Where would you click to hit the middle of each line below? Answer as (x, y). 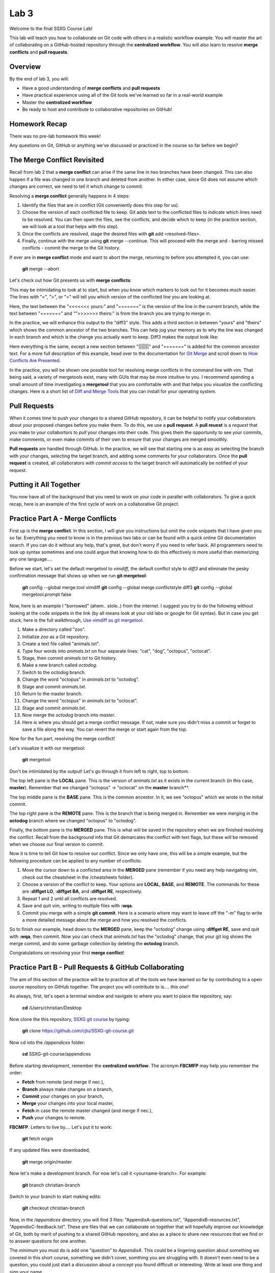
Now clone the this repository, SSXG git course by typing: (70, 1019)
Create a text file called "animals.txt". (61, 644)
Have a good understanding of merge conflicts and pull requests (91, 88)
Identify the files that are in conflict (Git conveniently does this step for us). (101, 205)
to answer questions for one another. (48, 1241)
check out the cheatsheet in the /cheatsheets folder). (78, 877)
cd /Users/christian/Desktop (52, 1008)
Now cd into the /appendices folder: (47, 1042)
